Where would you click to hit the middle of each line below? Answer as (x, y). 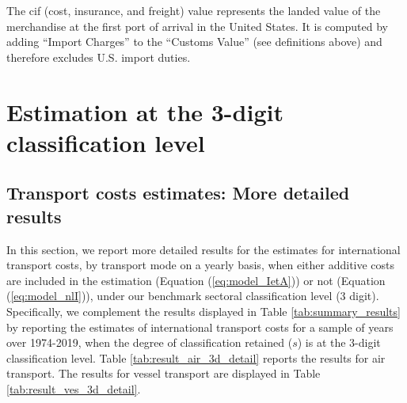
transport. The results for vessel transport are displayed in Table (164, 373)
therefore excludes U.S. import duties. (99, 57)
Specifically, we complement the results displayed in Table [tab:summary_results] (203, 311)
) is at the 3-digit (339, 342)
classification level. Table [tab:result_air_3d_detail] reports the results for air (196, 357)
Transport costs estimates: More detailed (178, 193)
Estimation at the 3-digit (145, 111)
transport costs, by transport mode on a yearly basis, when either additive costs (201, 265)
